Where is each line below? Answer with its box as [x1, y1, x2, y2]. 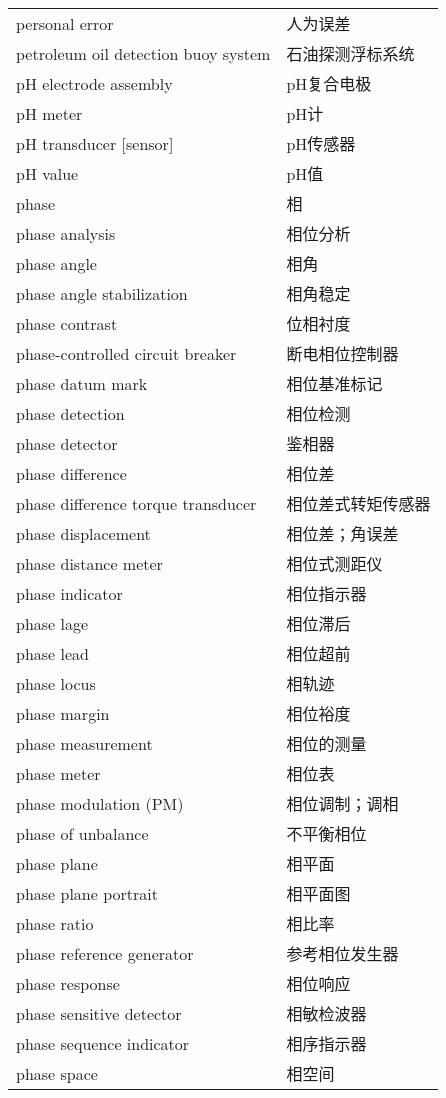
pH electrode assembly [16, 71, 173, 95]
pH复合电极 [286, 72, 372, 95]
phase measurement [16, 731, 153, 755]
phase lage [16, 611, 89, 635]
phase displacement [16, 521, 151, 545]
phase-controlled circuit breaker [16, 341, 237, 365]
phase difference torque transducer [16, 491, 257, 515]
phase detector [16, 431, 118, 455]
